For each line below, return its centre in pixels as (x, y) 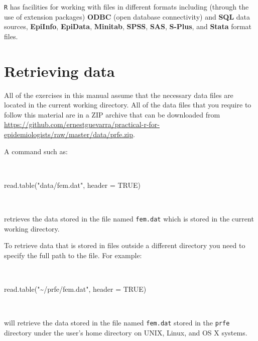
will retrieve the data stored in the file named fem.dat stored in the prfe (117, 323)
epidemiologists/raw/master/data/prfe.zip (69, 134)
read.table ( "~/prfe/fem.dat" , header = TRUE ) (75, 289)
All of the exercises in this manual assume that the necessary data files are (119, 95)
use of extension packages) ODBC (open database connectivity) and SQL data (127, 16)
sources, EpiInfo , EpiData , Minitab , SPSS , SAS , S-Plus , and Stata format (128, 26)
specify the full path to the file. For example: (73, 255)
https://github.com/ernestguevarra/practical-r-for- (82, 124)
